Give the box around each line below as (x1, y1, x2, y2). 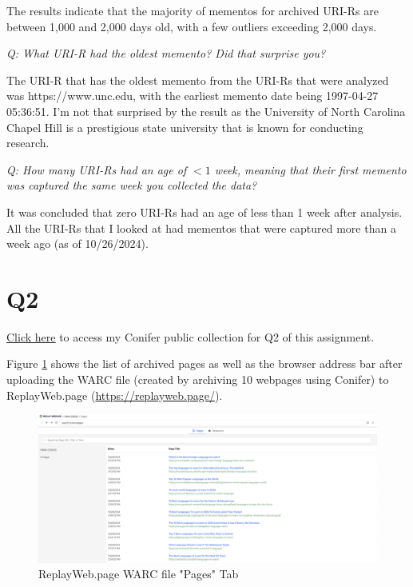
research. (6, 134, 50, 151)
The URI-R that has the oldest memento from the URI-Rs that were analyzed (6, 71, 389, 88)
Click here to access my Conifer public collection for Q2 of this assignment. (6, 328, 375, 345)
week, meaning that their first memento (214, 161, 407, 178)
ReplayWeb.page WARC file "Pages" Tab (38, 565, 239, 582)
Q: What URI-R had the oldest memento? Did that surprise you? (6, 45, 326, 62)
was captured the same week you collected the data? (6, 177, 257, 194)
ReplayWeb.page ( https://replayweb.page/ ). (6, 386, 223, 403)
